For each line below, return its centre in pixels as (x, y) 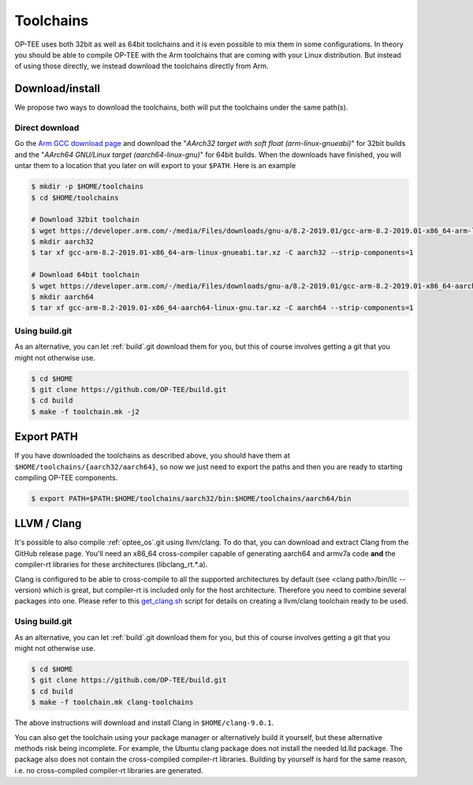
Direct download (47, 128)
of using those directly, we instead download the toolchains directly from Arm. (142, 66)
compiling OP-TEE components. (66, 478)
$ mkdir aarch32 (63, 242)
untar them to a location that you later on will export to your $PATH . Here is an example (155, 166)
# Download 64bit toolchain (85, 275)
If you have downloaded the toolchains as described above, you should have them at (153, 456)
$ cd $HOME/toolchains (75, 198)
